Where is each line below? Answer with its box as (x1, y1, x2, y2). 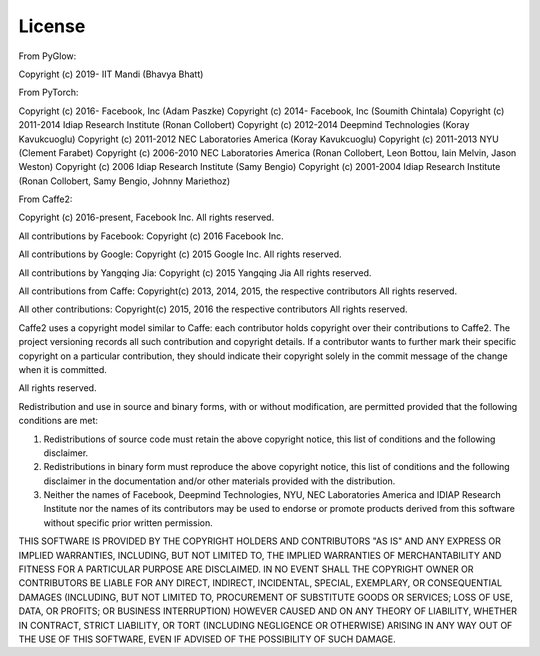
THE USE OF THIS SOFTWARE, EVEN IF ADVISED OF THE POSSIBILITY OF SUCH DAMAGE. (18, 633, 397, 645)
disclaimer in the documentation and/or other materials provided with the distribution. (43, 475, 396, 487)
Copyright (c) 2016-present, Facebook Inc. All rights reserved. (18, 211, 275, 224)
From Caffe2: (18, 193, 73, 205)
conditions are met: (18, 415, 99, 427)
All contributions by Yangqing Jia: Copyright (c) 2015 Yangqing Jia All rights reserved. (18, 266, 372, 279)
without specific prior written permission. (43, 516, 214, 529)
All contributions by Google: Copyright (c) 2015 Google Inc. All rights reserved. (18, 248, 342, 260)
